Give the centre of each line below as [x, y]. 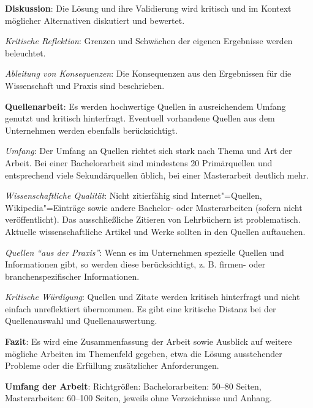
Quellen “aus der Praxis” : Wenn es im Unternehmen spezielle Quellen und [145, 252]
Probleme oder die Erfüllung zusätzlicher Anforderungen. [112, 365]
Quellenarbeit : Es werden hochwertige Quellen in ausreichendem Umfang [145, 106]
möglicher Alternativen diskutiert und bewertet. [95, 20]
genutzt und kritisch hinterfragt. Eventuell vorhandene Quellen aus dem [140, 118]
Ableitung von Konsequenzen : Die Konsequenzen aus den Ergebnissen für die [148, 73]
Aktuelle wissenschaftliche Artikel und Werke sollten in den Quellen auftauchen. [155, 231]
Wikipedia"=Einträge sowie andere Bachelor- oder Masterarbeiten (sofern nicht [154, 207]
